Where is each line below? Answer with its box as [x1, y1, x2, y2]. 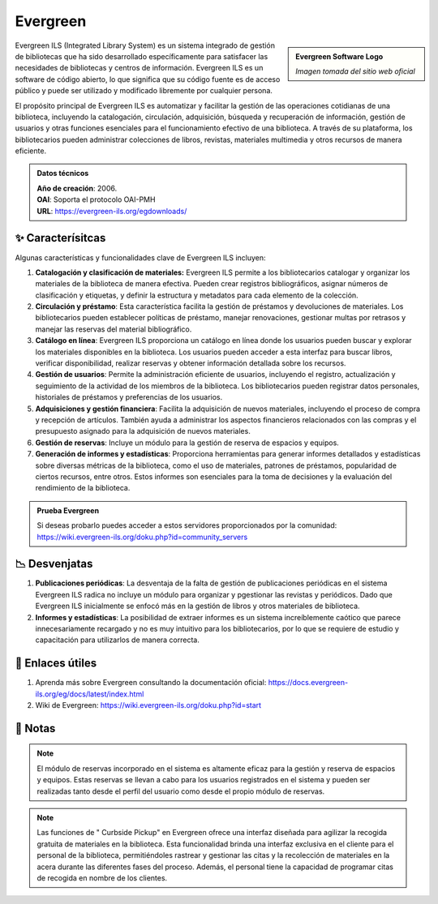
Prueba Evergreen [36, 505, 100, 515]
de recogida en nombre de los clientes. [36, 872, 168, 883]
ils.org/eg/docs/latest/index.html [35, 689, 144, 699]
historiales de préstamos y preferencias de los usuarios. [35, 392, 223, 402]
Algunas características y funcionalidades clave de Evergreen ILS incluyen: [15, 252, 267, 263]
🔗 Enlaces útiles [15, 657, 97, 671]
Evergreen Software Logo [295, 51, 384, 61]
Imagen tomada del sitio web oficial [295, 66, 415, 76]
